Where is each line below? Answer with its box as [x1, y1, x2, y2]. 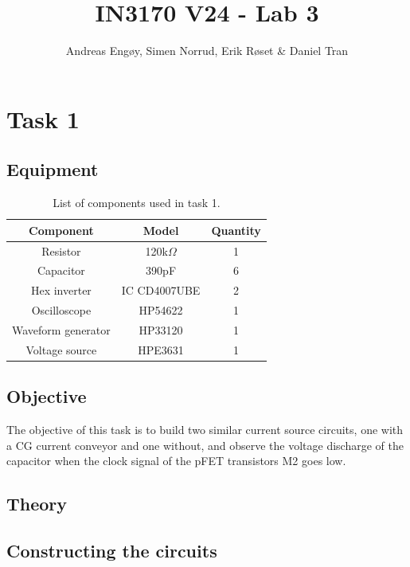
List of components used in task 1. [53, 194, 221, 211]
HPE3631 [138, 341, 184, 358]
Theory [6, 491, 68, 516]
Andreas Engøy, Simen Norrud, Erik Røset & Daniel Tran [65, 42, 349, 59]
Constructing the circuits [6, 538, 217, 563]
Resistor [41, 242, 81, 259]
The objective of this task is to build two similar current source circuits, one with [6, 421, 404, 438]
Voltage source [25, 341, 97, 358]
